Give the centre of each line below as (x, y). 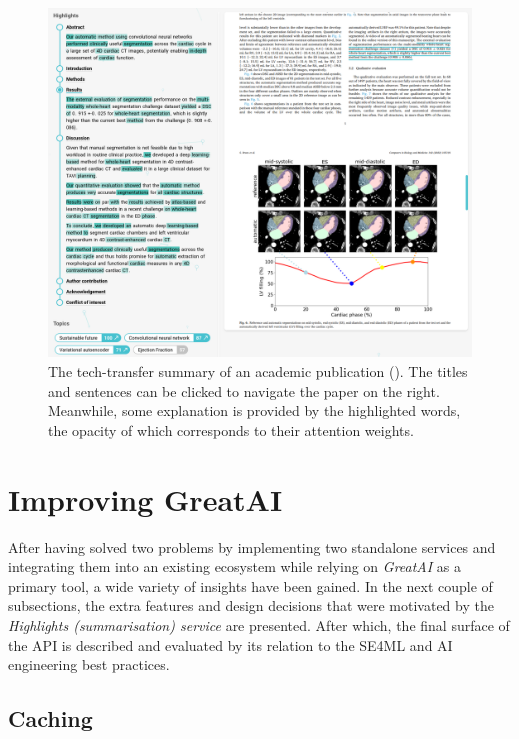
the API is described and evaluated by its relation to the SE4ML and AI (230, 644)
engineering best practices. (89, 664)
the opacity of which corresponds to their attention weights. (231, 429)
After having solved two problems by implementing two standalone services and (252, 546)
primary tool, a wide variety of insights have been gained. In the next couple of (250, 585)
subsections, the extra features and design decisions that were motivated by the (251, 605)
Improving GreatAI (145, 498)
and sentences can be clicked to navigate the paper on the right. (244, 390)
